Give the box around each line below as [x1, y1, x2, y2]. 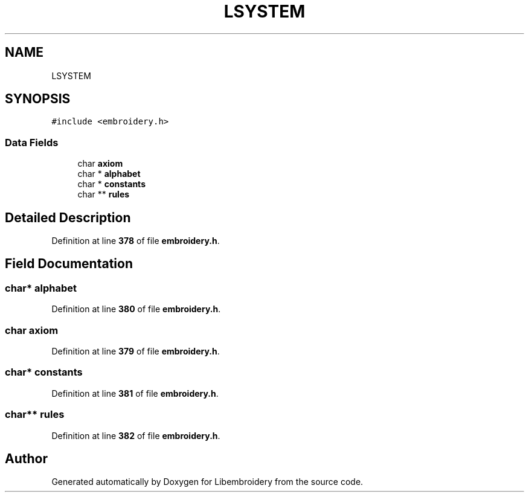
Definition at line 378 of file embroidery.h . [51, 236, 220, 246]
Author [5, 451, 48, 466]
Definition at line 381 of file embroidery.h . [51, 388, 219, 399]
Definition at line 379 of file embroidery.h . [51, 346, 220, 356]
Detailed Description [5, 210, 131, 225]
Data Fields [5, 136, 59, 149]
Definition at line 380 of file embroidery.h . [51, 304, 221, 315]
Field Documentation [5, 256, 133, 272]
